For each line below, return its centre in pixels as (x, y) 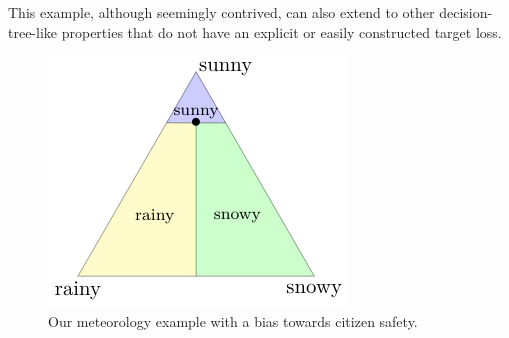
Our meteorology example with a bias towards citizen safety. (233, 320)
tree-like (33, 31)
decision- (466, 12)
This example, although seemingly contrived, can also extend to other (221, 12)
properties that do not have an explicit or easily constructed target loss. (281, 31)
